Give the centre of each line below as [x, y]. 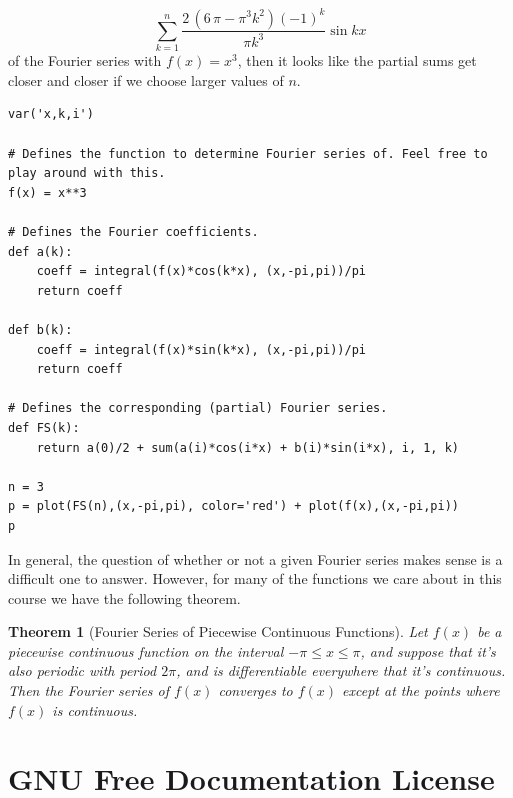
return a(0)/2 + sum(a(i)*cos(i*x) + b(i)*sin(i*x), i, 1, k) [248, 447]
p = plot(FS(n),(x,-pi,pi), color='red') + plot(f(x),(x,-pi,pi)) [234, 506]
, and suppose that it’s [428, 650]
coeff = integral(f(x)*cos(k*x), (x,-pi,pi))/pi [201, 271]
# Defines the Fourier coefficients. [133, 232]
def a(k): [40, 251]
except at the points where [421, 690]
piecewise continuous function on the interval [146, 650]
